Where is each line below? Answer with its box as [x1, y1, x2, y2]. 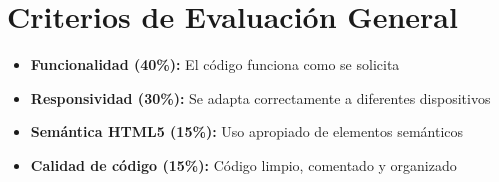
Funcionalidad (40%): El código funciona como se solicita [30, 54, 400, 75]
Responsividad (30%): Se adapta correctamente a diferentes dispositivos [30, 87, 491, 108]
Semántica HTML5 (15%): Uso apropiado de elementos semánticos [30, 121, 464, 142]
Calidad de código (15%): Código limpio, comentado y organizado [30, 154, 457, 175]
